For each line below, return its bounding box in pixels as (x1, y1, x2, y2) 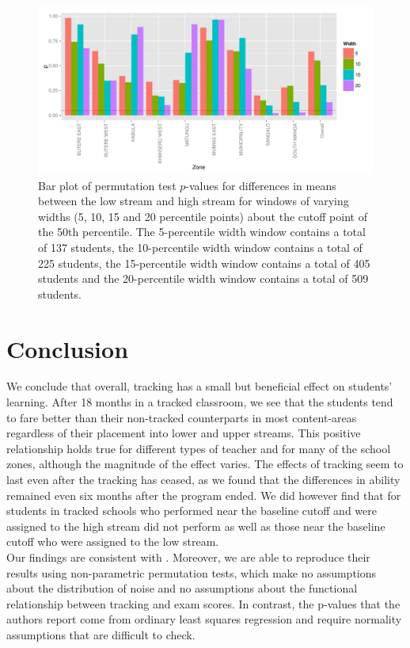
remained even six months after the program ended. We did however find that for (6, 486, 401, 503)
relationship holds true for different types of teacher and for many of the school (6, 440, 391, 456)
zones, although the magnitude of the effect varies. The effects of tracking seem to (6, 456, 404, 472)
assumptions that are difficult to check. (6, 626, 196, 642)
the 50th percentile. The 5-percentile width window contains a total (38, 223, 366, 240)
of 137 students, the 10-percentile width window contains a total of (38, 238, 363, 255)
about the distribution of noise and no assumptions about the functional (6, 580, 358, 597)
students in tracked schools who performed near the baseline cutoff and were (6, 502, 377, 519)
